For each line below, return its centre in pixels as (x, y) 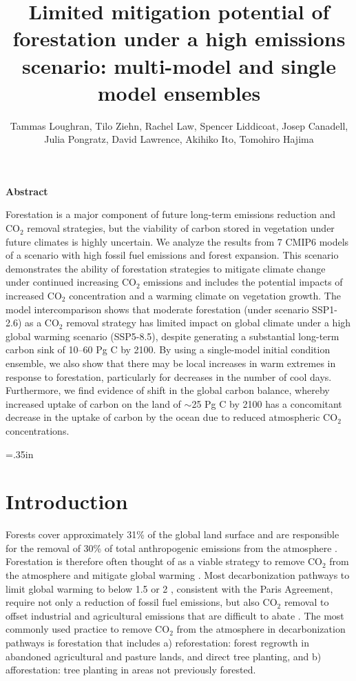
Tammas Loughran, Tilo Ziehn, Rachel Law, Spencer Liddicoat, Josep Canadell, (179, 125)
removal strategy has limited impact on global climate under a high (209, 323)
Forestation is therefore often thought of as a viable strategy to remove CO (164, 561)
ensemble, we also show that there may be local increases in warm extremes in (171, 363)
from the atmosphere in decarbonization (261, 629)
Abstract (27, 191)
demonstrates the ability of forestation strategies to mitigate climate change (166, 268)
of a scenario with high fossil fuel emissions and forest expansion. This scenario (172, 255)
